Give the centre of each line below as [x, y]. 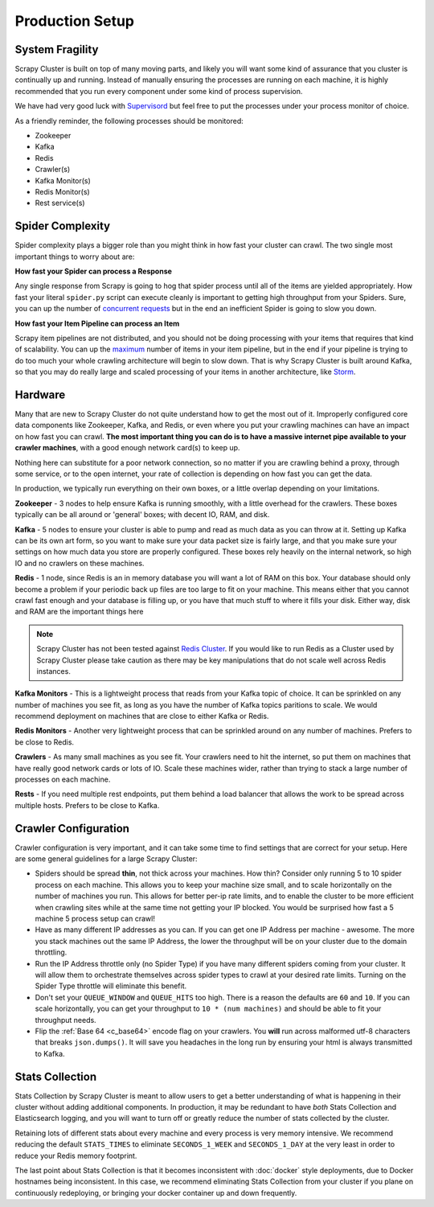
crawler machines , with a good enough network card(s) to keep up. [127, 448]
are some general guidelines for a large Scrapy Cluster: [106, 859]
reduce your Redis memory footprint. [76, 1156]
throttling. [51, 952]
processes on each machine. [63, 779]
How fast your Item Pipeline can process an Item [97, 323]
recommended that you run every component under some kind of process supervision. [159, 91]
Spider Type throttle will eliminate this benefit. [111, 986]
